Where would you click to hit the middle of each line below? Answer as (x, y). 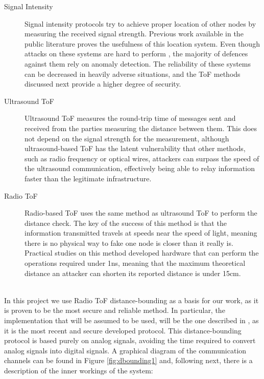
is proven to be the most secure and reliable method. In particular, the (115, 310)
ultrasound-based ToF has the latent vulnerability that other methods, (135, 148)
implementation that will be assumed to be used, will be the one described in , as (131, 320)
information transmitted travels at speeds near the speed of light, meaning (141, 233)
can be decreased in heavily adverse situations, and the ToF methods (133, 73)
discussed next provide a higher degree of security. (103, 84)
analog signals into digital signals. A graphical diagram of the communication (125, 350)
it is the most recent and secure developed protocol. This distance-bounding (123, 330)
